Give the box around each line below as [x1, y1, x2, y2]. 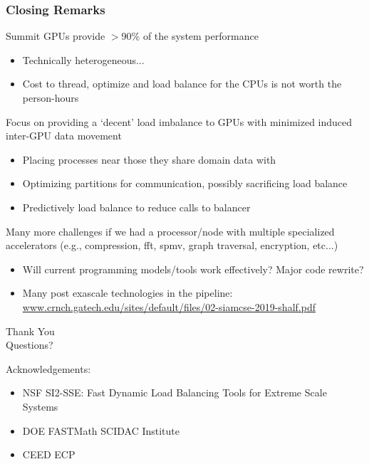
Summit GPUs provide [6, 28, 105, 43]
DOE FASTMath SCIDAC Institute [22, 423, 180, 438]
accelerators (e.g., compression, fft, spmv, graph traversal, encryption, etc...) [6, 238, 338, 253]
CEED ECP [22, 447, 76, 462]
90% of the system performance [121, 28, 259, 43]
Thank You [6, 323, 55, 338]
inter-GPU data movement [6, 128, 122, 143]
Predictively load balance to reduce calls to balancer [22, 199, 251, 214]
